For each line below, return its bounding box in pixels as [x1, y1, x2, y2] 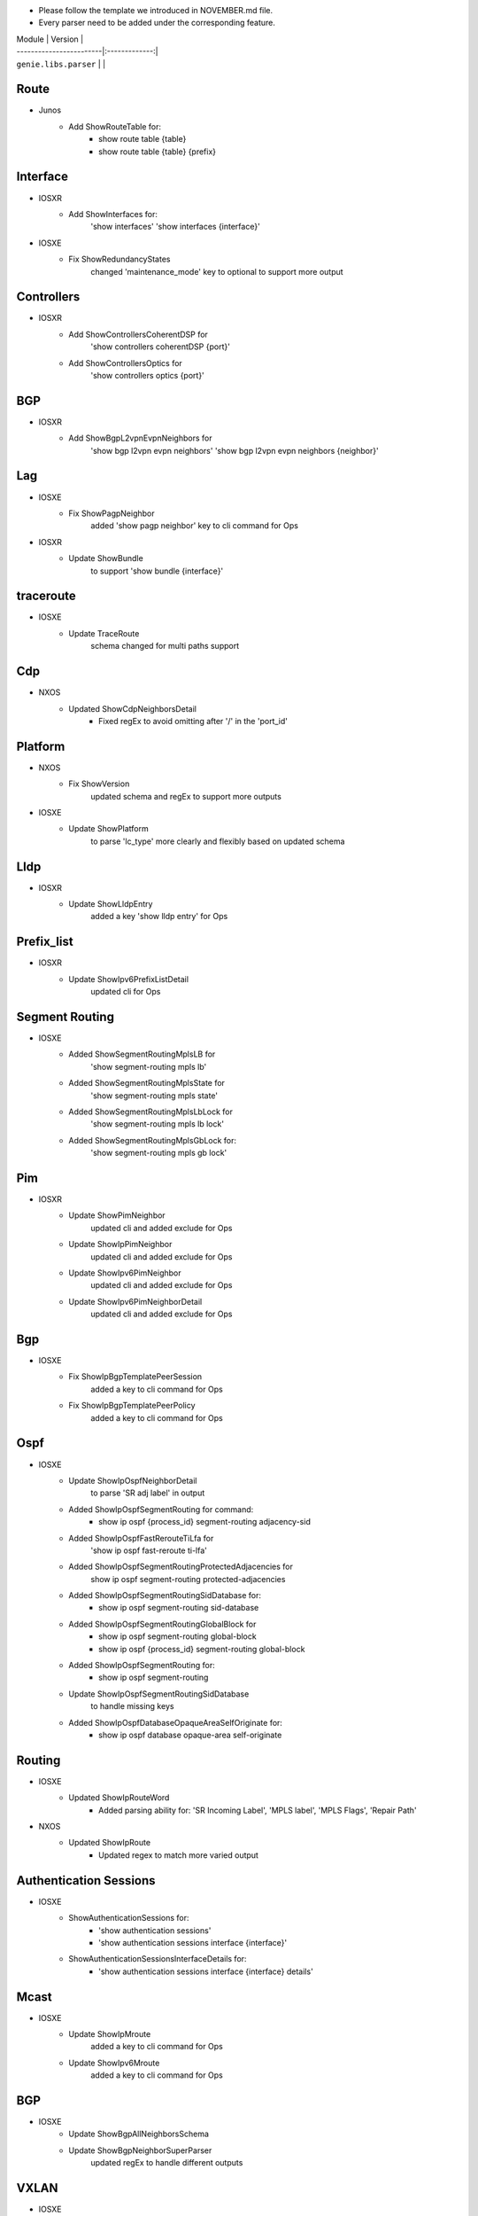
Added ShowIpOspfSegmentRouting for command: [68, 1503, 254, 1515]
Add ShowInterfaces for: [68, 208, 158, 219]
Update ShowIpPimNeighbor [68, 1239, 173, 1250]
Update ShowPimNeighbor [68, 1210, 166, 1221]
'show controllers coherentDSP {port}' [90, 341, 230, 352]
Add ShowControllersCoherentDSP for [68, 329, 208, 339]
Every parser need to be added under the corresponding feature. [38, 18, 276, 28]
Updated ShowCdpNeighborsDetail [68, 703, 197, 714]
